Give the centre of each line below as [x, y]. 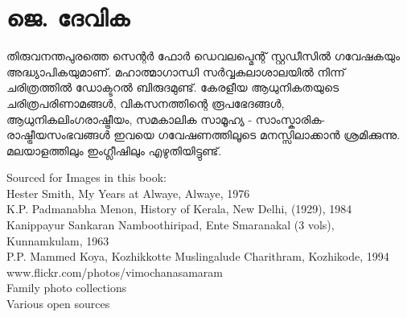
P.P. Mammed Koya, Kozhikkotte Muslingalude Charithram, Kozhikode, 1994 [198, 256]
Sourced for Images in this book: [86, 177]
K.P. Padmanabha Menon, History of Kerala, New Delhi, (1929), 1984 [179, 209]
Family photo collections [67, 288]
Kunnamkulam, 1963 [58, 240]
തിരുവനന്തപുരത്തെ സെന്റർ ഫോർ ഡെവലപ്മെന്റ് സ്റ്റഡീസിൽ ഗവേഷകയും [203, 56]
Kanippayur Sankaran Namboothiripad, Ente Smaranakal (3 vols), [171, 225]
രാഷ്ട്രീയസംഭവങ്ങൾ [58, 135]
